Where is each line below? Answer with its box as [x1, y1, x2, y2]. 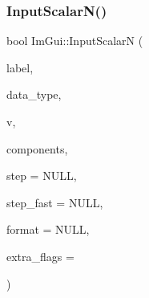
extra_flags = [6, 247, 74, 264]
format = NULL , [6, 221, 90, 238]
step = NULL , [6, 167, 77, 184]
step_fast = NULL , [6, 194, 103, 210]
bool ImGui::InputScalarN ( [6, 32, 143, 49]
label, [6, 59, 34, 76]
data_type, [6, 86, 62, 103]
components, [6, 140, 68, 157]
